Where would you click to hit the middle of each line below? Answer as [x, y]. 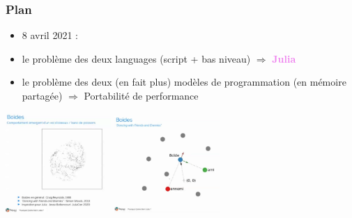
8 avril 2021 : [50, 35]
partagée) [42, 95]
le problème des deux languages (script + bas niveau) [136, 58]
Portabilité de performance [141, 95]
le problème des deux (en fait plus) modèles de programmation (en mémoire [184, 82]
